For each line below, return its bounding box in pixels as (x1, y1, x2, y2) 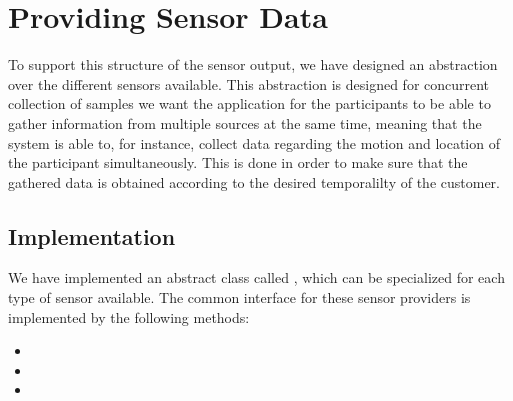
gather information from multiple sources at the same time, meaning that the (8, 112, 482, 133)
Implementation (8, 220, 176, 251)
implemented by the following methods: (8, 306, 250, 327)
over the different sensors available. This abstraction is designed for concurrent (8, 73, 490, 94)
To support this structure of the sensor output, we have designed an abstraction (8, 54, 498, 75)
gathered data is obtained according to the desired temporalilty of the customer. (8, 171, 500, 192)
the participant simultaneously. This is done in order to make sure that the (8, 152, 468, 173)
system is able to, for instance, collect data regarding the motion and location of (8, 132, 500, 153)
